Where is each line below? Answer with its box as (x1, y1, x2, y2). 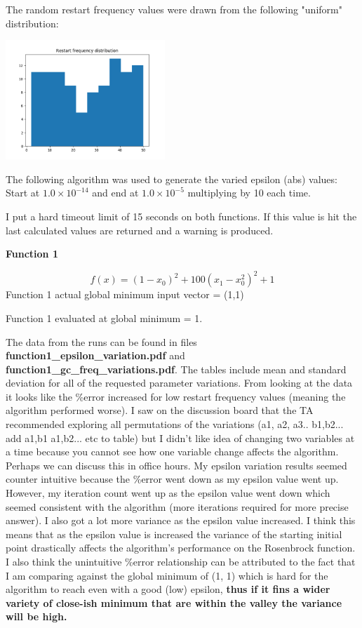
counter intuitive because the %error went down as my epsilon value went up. (6, 472, 339, 486)
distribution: (6, 15, 59, 30)
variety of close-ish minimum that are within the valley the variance (6, 595, 342, 610)
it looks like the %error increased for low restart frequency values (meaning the (6, 389, 346, 403)
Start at (6, 185, 40, 200)
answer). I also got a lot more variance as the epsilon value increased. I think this (6, 513, 356, 528)
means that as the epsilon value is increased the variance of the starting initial (6, 526, 342, 541)
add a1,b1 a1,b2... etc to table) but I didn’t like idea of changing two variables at (6, 430, 355, 445)
